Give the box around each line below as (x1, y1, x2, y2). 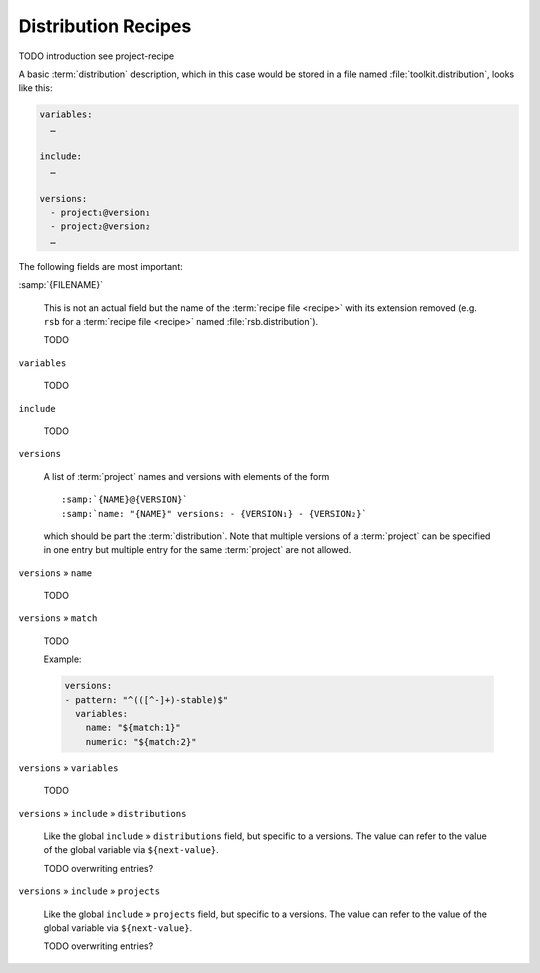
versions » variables (18, 761, 119, 774)
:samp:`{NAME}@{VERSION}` (61, 494, 189, 505)
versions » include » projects (18, 885, 160, 897)
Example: (43, 653, 82, 665)
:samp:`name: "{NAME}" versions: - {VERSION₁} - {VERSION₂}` (61, 508, 367, 519)
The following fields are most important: (18, 260, 184, 272)
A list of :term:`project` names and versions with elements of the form (43, 470, 330, 482)
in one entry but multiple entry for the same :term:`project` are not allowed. (43, 544, 352, 556)
